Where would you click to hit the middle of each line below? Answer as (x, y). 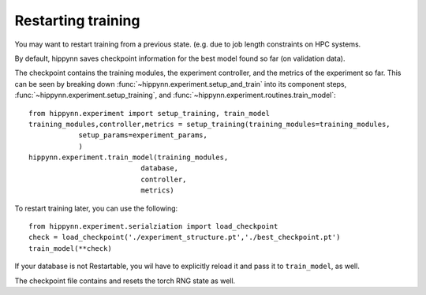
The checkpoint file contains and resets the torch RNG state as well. (125, 281)
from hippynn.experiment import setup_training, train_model (149, 113)
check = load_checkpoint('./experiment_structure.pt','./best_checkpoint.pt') (185, 237)
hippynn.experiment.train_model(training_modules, (129, 157)
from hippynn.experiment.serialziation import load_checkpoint (153, 226)
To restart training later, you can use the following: (96, 208)
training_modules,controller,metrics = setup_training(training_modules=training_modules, (209, 124)
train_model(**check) (70, 248)
